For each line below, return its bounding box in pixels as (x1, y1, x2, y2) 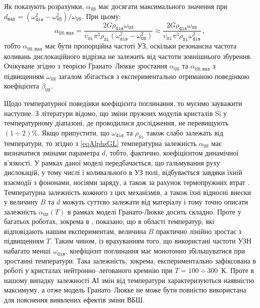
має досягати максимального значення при (98, 1, 227, 11)
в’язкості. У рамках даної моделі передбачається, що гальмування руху (4, 157, 220, 167)
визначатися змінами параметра (4, 147, 99, 158)
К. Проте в (221, 265, 254, 275)
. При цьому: (81, 10, 121, 21)
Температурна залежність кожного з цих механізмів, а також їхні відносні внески (4, 186, 251, 197)
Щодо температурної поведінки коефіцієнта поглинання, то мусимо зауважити (4, 97, 242, 108)
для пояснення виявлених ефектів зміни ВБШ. (4, 294, 145, 305)
